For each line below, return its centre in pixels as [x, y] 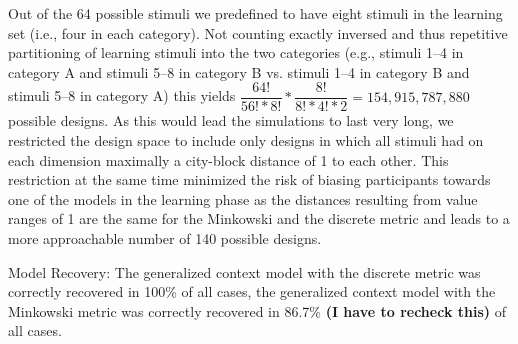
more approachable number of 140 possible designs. [165, 238]
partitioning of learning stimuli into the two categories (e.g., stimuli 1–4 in [236, 52]
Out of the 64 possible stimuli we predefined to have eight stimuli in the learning [255, 13]
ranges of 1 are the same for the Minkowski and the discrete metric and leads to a [259, 218]
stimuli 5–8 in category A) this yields [122, 95]
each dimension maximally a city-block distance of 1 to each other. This [228, 159]
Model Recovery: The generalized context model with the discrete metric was [244, 271]
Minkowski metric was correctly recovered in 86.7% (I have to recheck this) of [257, 310]
